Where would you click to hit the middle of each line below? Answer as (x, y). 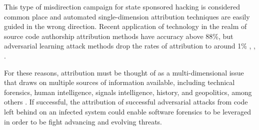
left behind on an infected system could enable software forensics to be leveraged (127, 111)
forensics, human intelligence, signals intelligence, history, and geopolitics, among (128, 92)
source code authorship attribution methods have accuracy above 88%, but (119, 36)
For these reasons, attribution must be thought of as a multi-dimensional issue (124, 72)
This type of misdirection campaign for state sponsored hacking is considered (122, 6)
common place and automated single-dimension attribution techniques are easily (127, 16)
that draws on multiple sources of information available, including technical (119, 82)
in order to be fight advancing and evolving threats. (83, 121)
